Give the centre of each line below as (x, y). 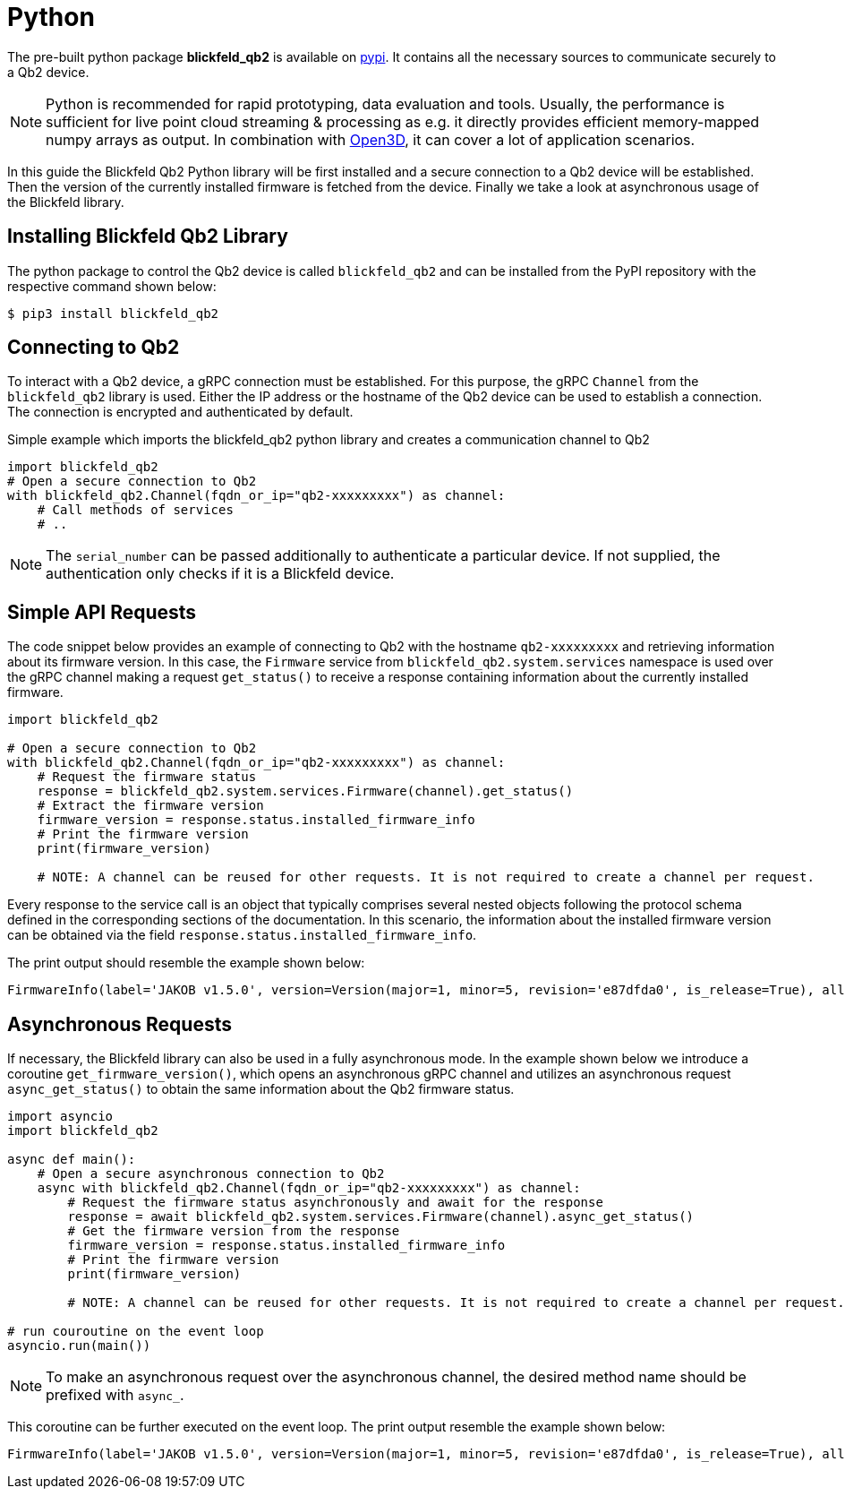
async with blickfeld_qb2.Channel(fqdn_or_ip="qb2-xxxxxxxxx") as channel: (309, 1188)
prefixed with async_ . (115, 1395)
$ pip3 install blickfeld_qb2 (113, 313)
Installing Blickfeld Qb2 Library (148, 236)
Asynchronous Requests (119, 1024)
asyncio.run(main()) (79, 1346)
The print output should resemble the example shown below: (186, 963)
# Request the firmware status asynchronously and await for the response (335, 1203)
